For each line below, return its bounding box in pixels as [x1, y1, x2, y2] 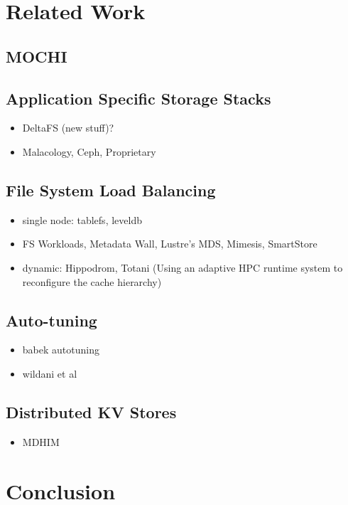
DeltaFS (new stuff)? [22, 120, 114, 135]
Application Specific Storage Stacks [6, 87, 271, 109]
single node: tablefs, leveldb [22, 212, 142, 227]
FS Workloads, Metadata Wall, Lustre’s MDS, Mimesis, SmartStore [22, 236, 317, 251]
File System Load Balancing [6, 179, 216, 201]
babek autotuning [22, 342, 99, 357]
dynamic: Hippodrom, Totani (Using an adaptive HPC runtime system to [22, 260, 343, 275]
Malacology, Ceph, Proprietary [22, 144, 156, 159]
